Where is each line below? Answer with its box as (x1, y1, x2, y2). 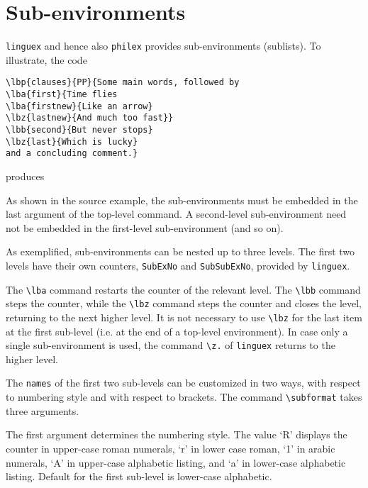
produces (6, 168, 45, 183)
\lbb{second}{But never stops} (6, 125, 153, 135)
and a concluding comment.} (6, 148, 138, 159)
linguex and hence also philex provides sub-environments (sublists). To (6, 38, 321, 53)
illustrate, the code (6, 52, 87, 67)
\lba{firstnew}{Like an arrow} (6, 101, 153, 111)
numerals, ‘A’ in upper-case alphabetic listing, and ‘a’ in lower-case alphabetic (6, 455, 346, 470)
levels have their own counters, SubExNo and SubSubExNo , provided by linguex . (6, 257, 350, 272)
